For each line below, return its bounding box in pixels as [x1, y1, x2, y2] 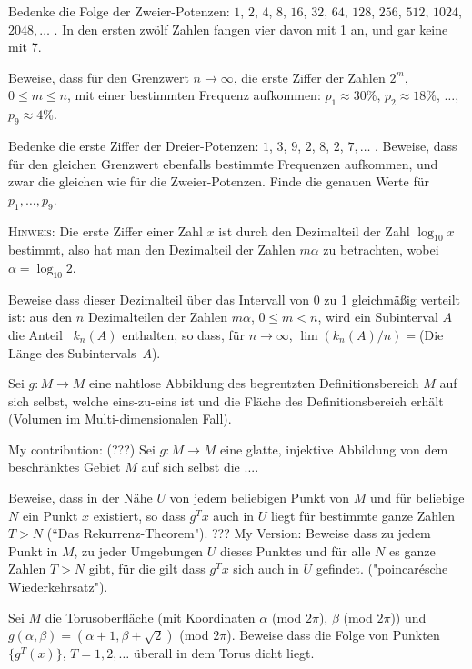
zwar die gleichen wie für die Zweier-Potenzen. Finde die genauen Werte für [8, 172, 429, 191]
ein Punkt [22, 505, 78, 524]
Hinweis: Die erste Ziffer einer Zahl [8, 221, 203, 240]
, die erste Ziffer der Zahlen [233, 67, 386, 86]
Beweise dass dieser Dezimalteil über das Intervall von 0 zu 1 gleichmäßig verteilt [8, 289, 461, 308]
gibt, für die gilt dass [88, 559, 206, 578]
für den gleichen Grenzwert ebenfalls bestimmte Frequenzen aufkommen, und [8, 154, 438, 173]
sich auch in [233, 559, 299, 578]
